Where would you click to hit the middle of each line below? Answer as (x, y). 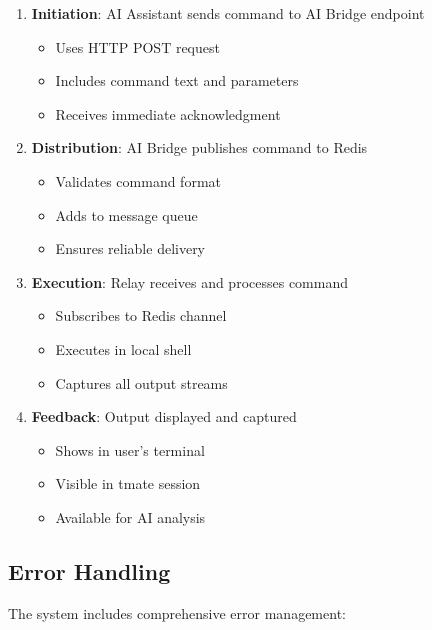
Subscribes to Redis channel (141, 315)
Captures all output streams (141, 382)
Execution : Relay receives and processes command (189, 281)
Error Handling (89, 570)
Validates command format (138, 180)
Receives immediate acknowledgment (168, 113)
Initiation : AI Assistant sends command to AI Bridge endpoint (228, 13)
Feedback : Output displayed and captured (164, 416)
